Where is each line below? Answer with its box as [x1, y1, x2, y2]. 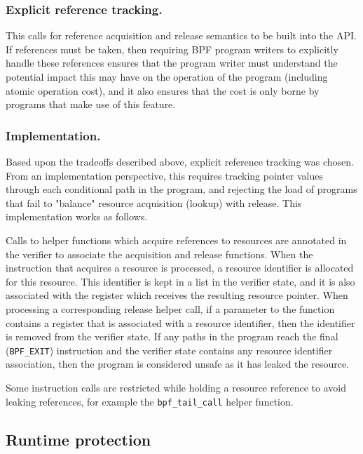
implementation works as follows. [6, 209, 148, 224]
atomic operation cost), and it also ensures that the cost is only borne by [6, 83, 320, 98]
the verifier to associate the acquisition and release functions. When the [6, 246, 313, 261]
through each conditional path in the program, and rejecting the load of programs [6, 182, 357, 196]
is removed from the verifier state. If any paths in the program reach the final [6, 329, 338, 344]
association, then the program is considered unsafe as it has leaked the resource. [6, 356, 349, 371]
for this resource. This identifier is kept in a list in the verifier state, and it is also [6, 274, 355, 288]
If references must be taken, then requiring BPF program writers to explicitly [6, 41, 338, 56]
